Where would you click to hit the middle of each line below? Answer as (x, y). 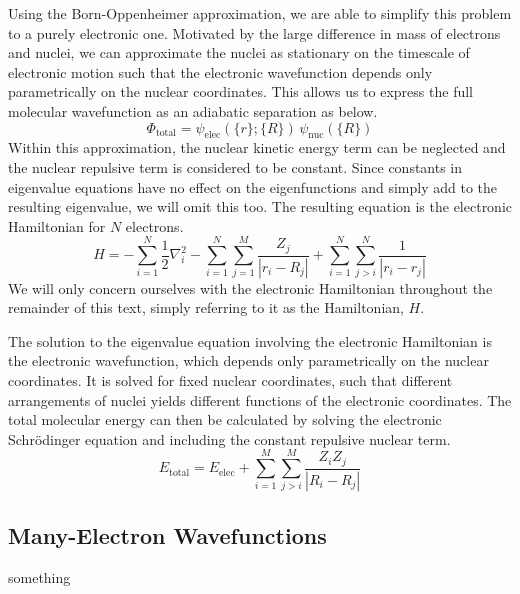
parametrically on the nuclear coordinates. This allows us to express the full (240, 91)
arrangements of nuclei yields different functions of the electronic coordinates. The (260, 399)
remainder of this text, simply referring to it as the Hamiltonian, (206, 307)
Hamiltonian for (57, 225)
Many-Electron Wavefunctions (167, 534)
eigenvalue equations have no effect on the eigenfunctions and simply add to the (253, 186)
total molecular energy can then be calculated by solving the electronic (225, 419)
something (39, 576)
